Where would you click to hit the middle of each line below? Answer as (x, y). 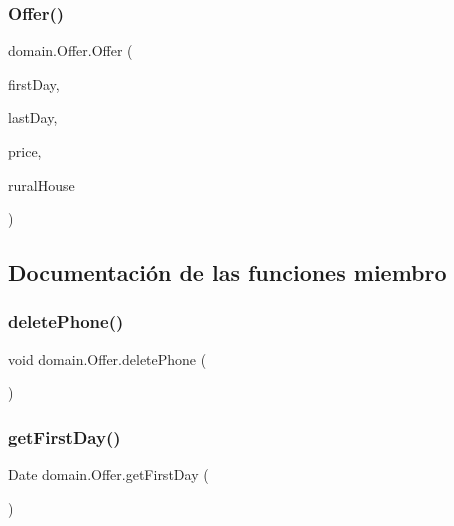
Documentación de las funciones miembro (227, 272)
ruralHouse (41, 184)
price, (25, 151)
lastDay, (33, 117)
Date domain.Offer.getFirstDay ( (108, 474)
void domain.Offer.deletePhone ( (107, 358)
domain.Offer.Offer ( (70, 50)
